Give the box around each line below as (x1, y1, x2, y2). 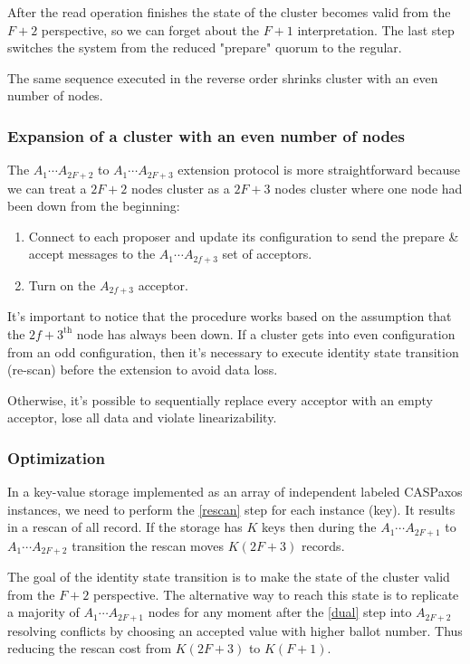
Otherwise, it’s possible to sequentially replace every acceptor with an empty (7, 390, 433, 409)
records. (301, 536, 345, 555)
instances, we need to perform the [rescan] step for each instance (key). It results (7, 499, 456, 518)
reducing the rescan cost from (7, 639, 172, 658)
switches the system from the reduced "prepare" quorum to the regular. (7, 38, 402, 57)
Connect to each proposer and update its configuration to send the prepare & (28, 226, 459, 245)
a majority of (7, 602, 80, 621)
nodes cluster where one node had (274, 178, 463, 197)
